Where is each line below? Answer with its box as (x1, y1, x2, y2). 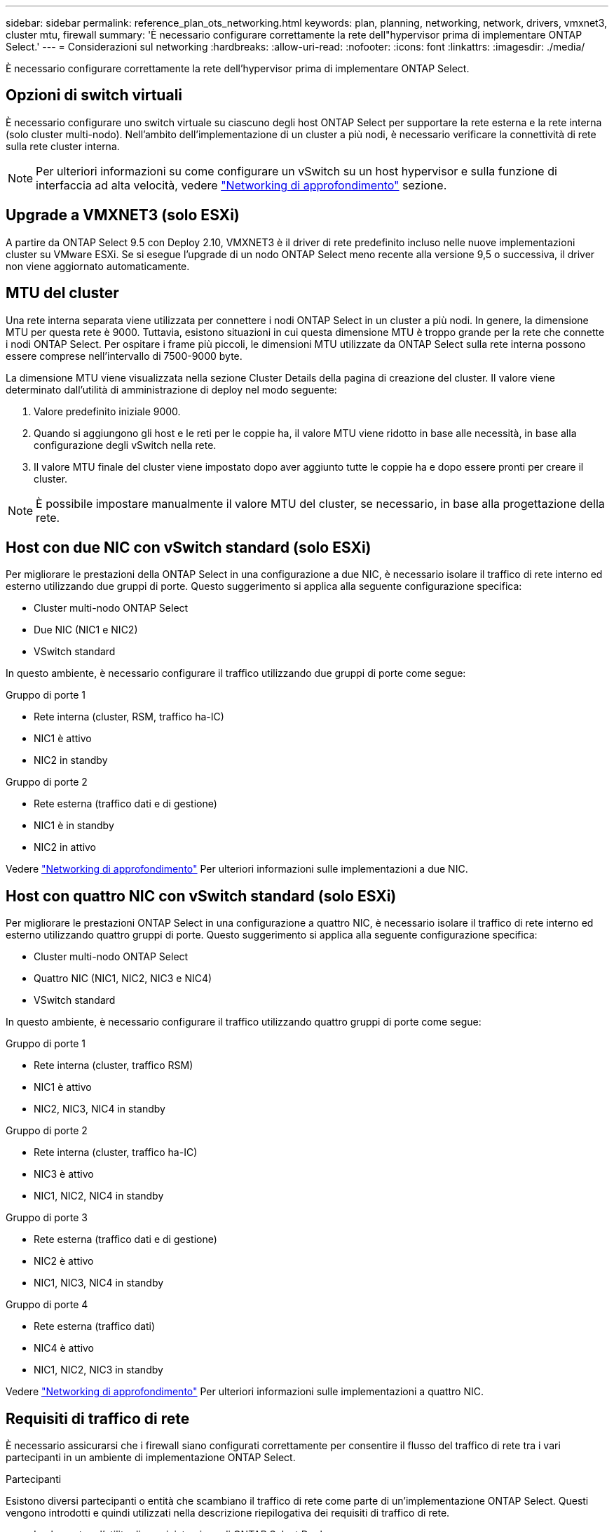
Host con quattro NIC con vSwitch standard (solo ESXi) (6, 887, 397, 905)
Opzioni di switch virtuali (6, 86, 183, 105)
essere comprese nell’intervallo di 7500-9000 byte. (6, 349, 243, 362)
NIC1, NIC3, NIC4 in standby (34, 1277, 164, 1289)
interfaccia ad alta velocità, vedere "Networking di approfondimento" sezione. (36, 177, 447, 192)
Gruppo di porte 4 (6, 1298, 88, 1311)
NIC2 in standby (34, 754, 108, 767)
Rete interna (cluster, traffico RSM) (34, 1059, 193, 1072)
